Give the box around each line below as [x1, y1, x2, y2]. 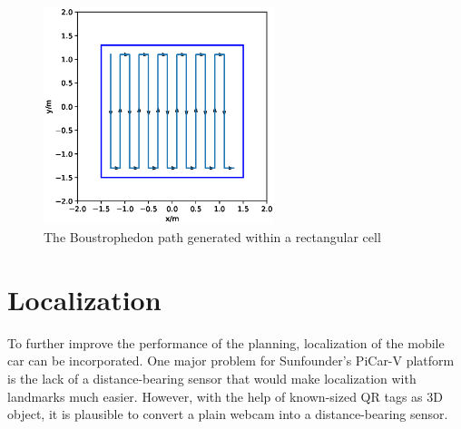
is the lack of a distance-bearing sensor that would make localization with [7, 368, 417, 387]
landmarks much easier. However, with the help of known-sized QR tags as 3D [7, 386, 443, 405]
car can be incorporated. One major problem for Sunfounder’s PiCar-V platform [7, 351, 455, 370]
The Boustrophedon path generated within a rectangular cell [44, 228, 381, 246]
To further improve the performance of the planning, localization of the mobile [7, 333, 445, 352]
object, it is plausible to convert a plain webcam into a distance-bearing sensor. [7, 405, 448, 424]
